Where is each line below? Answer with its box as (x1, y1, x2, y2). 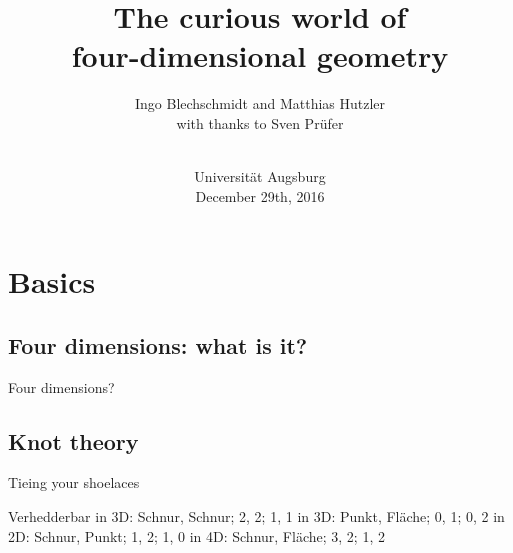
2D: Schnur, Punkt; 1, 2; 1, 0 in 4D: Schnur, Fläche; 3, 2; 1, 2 (8, 525, 385, 546)
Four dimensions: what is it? (8, 329, 308, 360)
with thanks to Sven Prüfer (176, 112, 344, 133)
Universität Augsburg (194, 166, 326, 187)
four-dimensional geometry (71, 35, 449, 76)
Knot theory (8, 425, 139, 456)
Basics (8, 261, 96, 302)
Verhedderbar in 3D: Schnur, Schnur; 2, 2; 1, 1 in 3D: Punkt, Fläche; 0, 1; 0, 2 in (8, 506, 505, 527)
